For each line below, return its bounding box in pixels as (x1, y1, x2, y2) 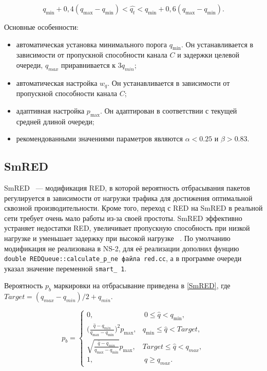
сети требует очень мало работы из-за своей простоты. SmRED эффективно (4, 212, 242, 223)
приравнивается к (61, 59, 116, 70)
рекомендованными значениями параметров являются (16, 133, 183, 144)
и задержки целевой (177, 49, 239, 60)
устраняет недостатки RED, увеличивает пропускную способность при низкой (4, 222, 250, 233)
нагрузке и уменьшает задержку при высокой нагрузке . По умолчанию (4, 232, 231, 243)
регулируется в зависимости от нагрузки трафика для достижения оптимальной (4, 192, 253, 203)
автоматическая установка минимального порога (16, 39, 167, 49)
